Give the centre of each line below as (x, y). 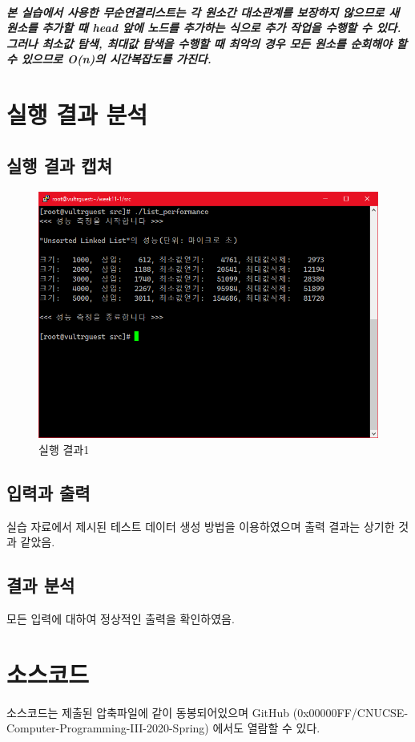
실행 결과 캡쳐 (60, 165)
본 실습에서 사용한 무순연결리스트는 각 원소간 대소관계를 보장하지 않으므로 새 (203, 12)
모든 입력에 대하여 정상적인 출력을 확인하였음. (121, 619)
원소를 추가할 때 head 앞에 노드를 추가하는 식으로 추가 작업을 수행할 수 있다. (204, 28)
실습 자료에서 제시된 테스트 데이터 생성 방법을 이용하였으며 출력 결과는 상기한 (201, 526)
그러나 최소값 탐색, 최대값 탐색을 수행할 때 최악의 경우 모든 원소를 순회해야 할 (207, 43)
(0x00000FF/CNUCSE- (351, 712)
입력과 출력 (48, 492)
